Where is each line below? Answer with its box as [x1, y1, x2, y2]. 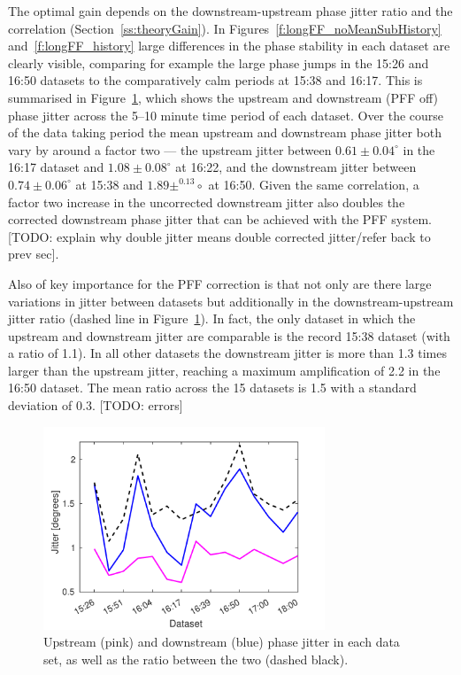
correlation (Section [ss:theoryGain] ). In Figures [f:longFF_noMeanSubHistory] [8, 19, 442, 37]
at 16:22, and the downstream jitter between [175, 158, 417, 176]
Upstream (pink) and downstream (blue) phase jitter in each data [43, 632, 400, 651]
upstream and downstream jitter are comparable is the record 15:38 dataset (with [8, 326, 450, 345]
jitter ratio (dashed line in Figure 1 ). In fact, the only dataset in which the [8, 309, 416, 328]
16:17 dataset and [8, 158, 104, 176]
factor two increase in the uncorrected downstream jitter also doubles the [8, 192, 405, 211]
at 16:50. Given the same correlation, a [208, 175, 419, 193]
